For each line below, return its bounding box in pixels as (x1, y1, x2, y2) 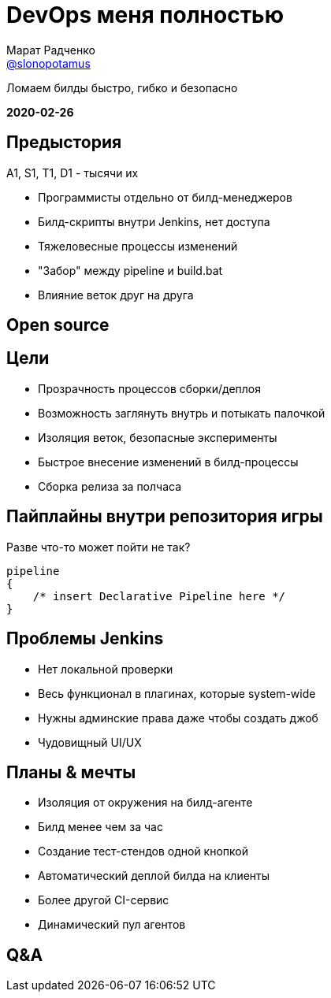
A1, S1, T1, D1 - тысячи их (6, 165, 139, 180)
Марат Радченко (6, 43, 95, 57)
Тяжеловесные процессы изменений (38, 239, 238, 253)
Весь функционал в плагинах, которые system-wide (38, 686, 316, 700)
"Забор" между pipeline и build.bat (38, 263, 223, 277)
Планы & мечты (6, 762, 136, 782)
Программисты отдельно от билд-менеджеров (38, 190, 292, 204)
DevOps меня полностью (6, 2, 284, 28)
